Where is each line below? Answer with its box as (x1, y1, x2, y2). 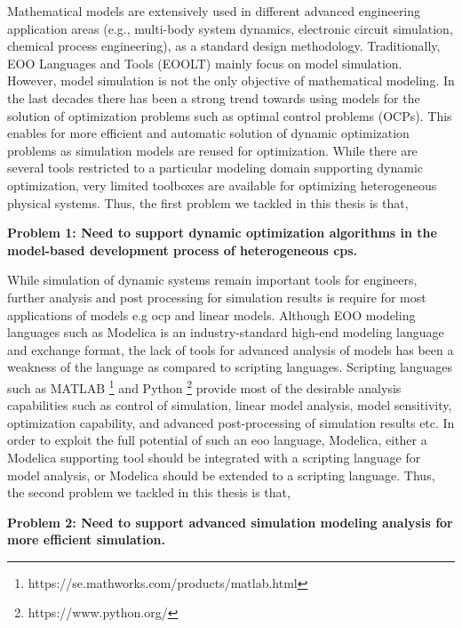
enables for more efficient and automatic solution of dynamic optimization (7, 124, 410, 142)
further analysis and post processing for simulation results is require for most (7, 287, 426, 306)
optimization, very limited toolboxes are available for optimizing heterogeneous (7, 175, 437, 194)
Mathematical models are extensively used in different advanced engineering (7, 2, 421, 20)
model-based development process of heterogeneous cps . (7, 240, 358, 259)
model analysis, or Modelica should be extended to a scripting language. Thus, (7, 465, 435, 484)
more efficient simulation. (7, 530, 165, 549)
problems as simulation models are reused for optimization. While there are (7, 141, 418, 159)
